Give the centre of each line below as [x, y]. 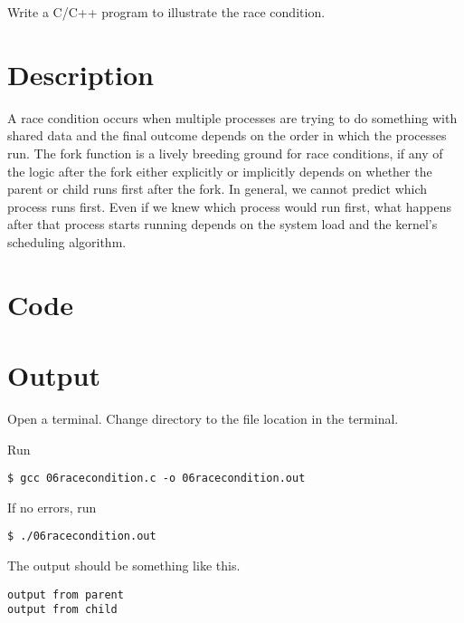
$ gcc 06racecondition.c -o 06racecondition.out [156, 479]
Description [81, 74]
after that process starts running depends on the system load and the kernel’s [223, 224]
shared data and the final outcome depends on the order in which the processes [227, 135]
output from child [62, 610]
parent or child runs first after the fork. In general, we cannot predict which [218, 189]
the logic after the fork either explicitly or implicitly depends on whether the [220, 171]
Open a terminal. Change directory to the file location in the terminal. [203, 418]
